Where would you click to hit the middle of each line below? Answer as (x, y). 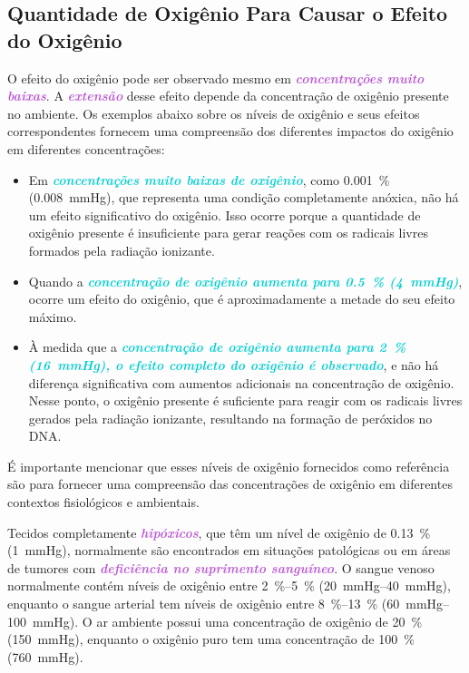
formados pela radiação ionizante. (122, 250)
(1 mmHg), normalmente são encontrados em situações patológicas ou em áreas (229, 550)
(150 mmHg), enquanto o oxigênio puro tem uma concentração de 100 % (211, 639)
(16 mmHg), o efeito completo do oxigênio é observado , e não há (234, 364)
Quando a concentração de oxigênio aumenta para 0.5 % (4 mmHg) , (245, 281)
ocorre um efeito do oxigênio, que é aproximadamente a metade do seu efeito (242, 299)
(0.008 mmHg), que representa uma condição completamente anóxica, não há (244, 197)
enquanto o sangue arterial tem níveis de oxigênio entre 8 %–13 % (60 (204, 604)
